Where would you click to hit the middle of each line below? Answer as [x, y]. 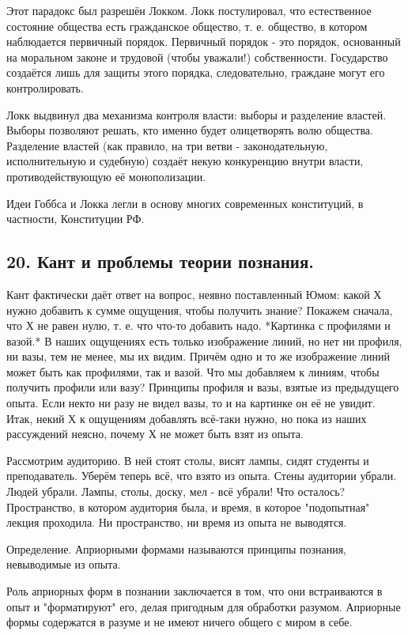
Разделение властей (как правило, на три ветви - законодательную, [167, 145]
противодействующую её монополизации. [106, 176]
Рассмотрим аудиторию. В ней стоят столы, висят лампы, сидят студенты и [188, 460]
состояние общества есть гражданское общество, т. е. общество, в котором [187, 26]
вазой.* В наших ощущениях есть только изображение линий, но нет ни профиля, [204, 340]
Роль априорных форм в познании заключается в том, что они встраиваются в [195, 591]
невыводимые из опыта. [64, 564]
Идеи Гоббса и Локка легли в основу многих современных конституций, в [185, 203]
